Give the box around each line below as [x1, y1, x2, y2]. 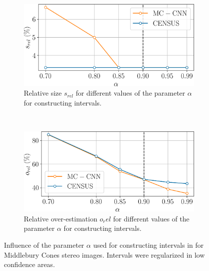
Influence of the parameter [4, 240, 84, 250]
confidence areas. [4, 259, 55, 270]
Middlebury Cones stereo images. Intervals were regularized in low [4, 249, 205, 260]
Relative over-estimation [24, 213, 98, 223]
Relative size [24, 88, 62, 98]
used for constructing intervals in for [93, 240, 204, 250]
